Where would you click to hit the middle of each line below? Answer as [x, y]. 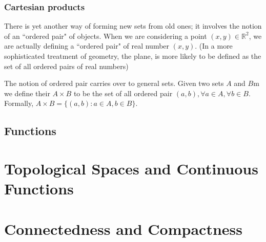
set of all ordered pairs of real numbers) [66, 66]
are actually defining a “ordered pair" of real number [87, 46]
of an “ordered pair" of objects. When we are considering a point [106, 36]
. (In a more [214, 46]
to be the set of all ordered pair [123, 93]
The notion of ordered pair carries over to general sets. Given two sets [114, 83]
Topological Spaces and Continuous [131, 168]
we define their [27, 93]
